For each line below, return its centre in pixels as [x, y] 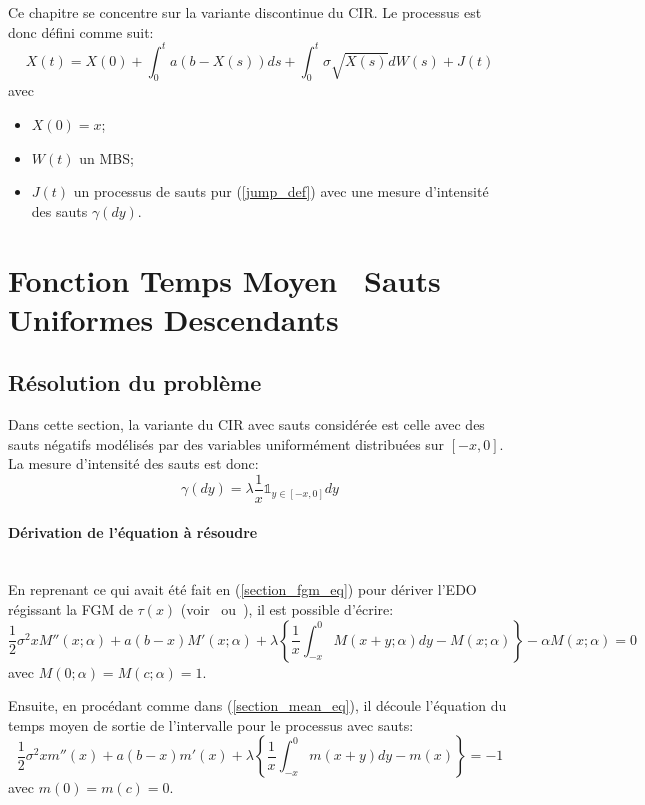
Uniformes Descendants [173, 318]
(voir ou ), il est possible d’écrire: [287, 609]
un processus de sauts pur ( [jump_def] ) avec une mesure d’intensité [281, 191]
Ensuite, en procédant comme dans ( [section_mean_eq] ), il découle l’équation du [257, 705]
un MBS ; [106, 157]
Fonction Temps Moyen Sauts [224, 279]
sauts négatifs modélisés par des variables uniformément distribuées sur [226, 443]
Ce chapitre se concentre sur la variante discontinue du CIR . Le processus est [245, 12]
